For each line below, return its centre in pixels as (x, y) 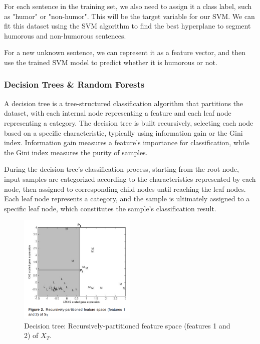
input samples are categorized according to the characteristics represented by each (130, 179)
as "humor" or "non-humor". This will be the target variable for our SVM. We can (129, 16)
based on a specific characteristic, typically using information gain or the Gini (123, 132)
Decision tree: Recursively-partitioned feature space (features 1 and (127, 325)
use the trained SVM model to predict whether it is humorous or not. (111, 62)
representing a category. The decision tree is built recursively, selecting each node (129, 122)
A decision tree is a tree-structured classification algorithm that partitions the (124, 103)
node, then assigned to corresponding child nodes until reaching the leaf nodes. (125, 189)
